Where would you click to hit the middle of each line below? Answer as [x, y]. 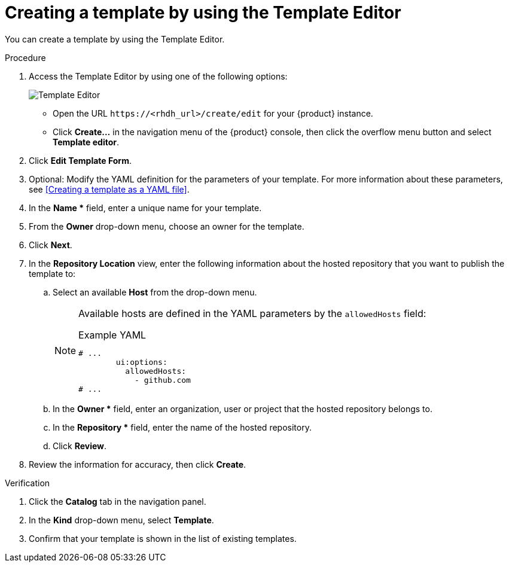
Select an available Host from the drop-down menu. [155, 292]
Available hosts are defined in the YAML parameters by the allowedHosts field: [252, 313]
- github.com [162, 380]
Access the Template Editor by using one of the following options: [158, 76]
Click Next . [51, 245]
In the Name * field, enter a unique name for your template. [145, 208]
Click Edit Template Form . [80, 160]
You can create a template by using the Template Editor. [115, 39]
